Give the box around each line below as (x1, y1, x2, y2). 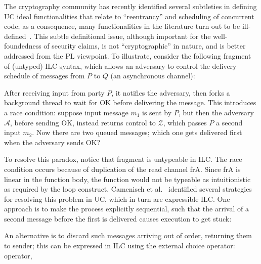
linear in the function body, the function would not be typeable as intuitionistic (4, 173, 251, 184)
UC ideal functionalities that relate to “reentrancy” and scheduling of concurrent (4, 11, 254, 21)
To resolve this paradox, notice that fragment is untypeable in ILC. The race (4, 154, 242, 164)
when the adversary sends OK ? (4, 137, 101, 147)
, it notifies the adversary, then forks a (111, 87, 230, 98)
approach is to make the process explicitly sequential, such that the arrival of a (4, 203, 249, 214)
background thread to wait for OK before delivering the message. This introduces (4, 97, 256, 108)
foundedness (4, 40, 41, 51)
